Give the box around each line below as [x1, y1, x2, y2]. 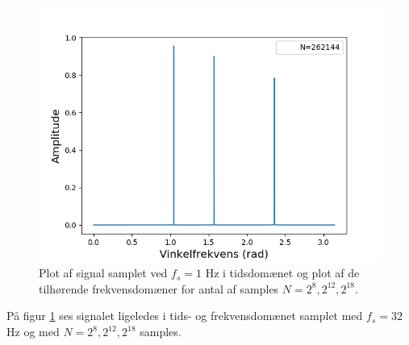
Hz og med [6, 323, 60, 340]
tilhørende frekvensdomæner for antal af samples [39, 280, 279, 297]
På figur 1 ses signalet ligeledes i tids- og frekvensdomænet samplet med [6, 307, 363, 324]
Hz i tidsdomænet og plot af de [205, 264, 360, 281]
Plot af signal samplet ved [39, 264, 168, 281]
